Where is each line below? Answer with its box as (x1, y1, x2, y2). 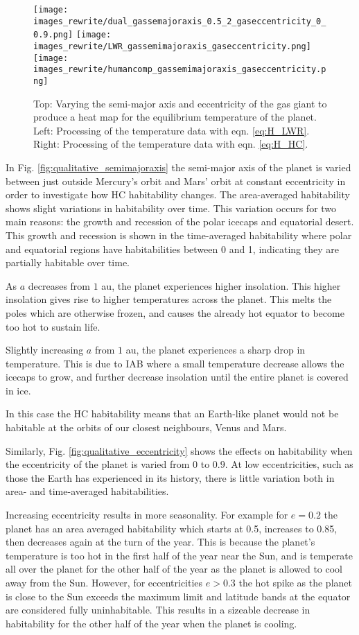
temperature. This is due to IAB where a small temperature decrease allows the (6, 356, 344, 370)
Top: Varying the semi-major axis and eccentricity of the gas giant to (33, 96, 327, 110)
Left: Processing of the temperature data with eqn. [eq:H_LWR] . (33, 123, 310, 137)
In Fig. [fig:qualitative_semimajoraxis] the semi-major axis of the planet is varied (6, 159, 351, 174)
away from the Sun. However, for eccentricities (6, 575, 203, 589)
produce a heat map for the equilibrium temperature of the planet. (33, 110, 317, 124)
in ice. (6, 383, 31, 397)
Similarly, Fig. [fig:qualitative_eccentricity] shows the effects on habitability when (6, 443, 353, 458)
